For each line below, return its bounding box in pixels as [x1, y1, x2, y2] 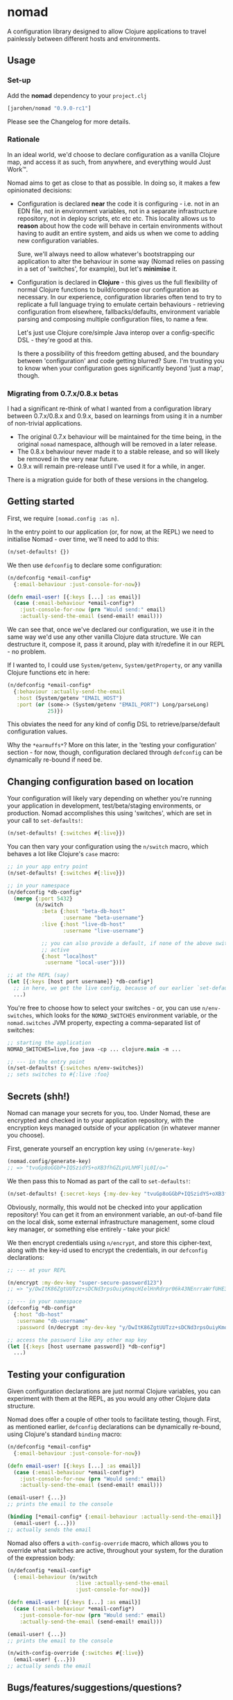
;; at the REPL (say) [7, 972, 70, 979]
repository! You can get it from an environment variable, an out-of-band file [7, 1210, 223, 1219]
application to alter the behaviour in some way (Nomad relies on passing [17, 257, 224, 265]
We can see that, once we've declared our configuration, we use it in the [7, 626, 215, 634]
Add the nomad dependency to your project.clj [7, 91, 147, 99]
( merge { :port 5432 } [13, 895, 73, 902]
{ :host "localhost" [41, 953, 98, 960]
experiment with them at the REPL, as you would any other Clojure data [7, 1394, 210, 1403]
